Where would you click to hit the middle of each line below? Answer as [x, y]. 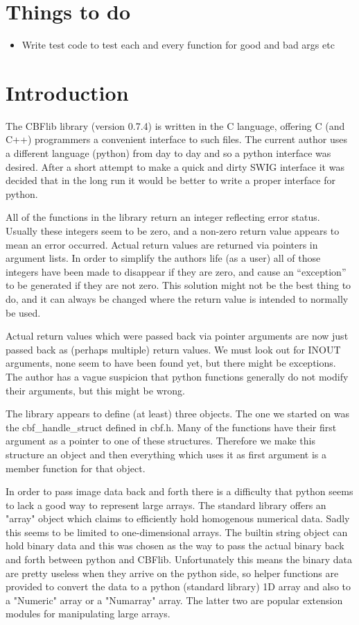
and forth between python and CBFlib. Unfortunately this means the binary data [179, 559]
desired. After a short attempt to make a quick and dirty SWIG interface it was [175, 166]
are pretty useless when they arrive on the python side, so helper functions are [172, 573]
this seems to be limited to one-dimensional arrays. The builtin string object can [177, 532]
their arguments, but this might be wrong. [95, 390]
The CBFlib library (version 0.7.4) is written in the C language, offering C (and [175, 125]
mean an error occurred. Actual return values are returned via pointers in [162, 244]
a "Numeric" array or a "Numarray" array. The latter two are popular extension [174, 600]
